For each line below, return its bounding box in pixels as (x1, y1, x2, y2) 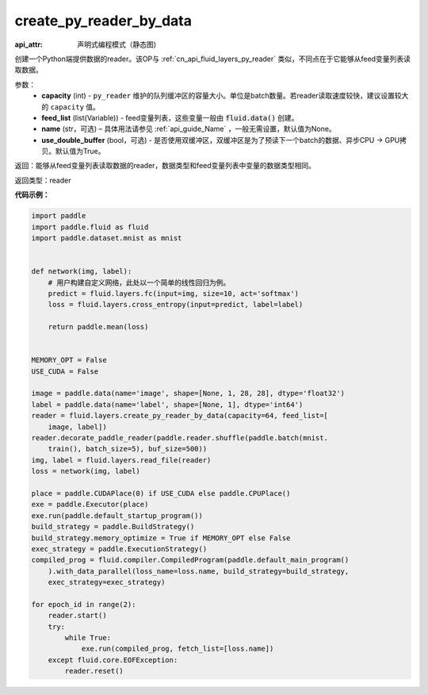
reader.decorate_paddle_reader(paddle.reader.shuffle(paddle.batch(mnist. (31, 433, 329, 443)
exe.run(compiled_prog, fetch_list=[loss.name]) (81, 644, 274, 654)
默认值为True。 (55, 147, 105, 156)
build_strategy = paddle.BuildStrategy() (31, 522, 195, 532)
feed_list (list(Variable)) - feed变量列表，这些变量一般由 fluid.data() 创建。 (41, 113, 299, 122)
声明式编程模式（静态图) (77, 40, 157, 49)
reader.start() (48, 611, 107, 620)
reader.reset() (64, 666, 124, 676)
